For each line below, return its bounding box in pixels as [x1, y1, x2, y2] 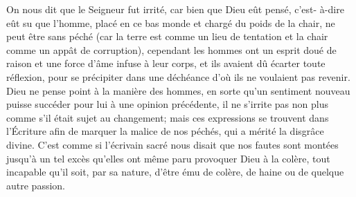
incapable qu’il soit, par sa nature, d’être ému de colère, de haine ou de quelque [6, 165, 344, 179]
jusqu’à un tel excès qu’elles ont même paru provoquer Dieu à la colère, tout [6, 151, 330, 165]
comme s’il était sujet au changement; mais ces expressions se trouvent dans [6, 110, 329, 124]
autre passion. [6, 178, 65, 192]
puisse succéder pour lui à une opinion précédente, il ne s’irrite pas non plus [6, 97, 329, 111]
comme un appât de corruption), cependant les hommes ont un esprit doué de [6, 42, 337, 57]
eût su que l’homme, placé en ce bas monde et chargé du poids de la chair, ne [6, 15, 335, 30]
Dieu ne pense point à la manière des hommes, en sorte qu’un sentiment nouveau [6, 83, 350, 97]
